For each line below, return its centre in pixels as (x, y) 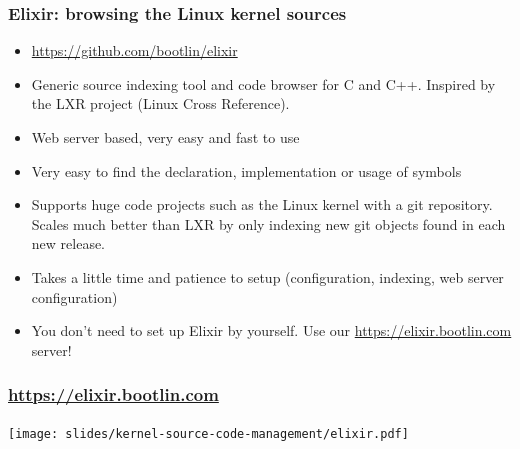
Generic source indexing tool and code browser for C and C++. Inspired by (263, 83)
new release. (68, 243)
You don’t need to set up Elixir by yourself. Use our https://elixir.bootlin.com (271, 330)
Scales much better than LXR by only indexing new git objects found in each (268, 223)
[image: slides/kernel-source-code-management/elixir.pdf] (208, 433)
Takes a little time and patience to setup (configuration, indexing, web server (267, 276)
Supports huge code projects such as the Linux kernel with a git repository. (262, 204)
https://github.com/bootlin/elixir (134, 50)
